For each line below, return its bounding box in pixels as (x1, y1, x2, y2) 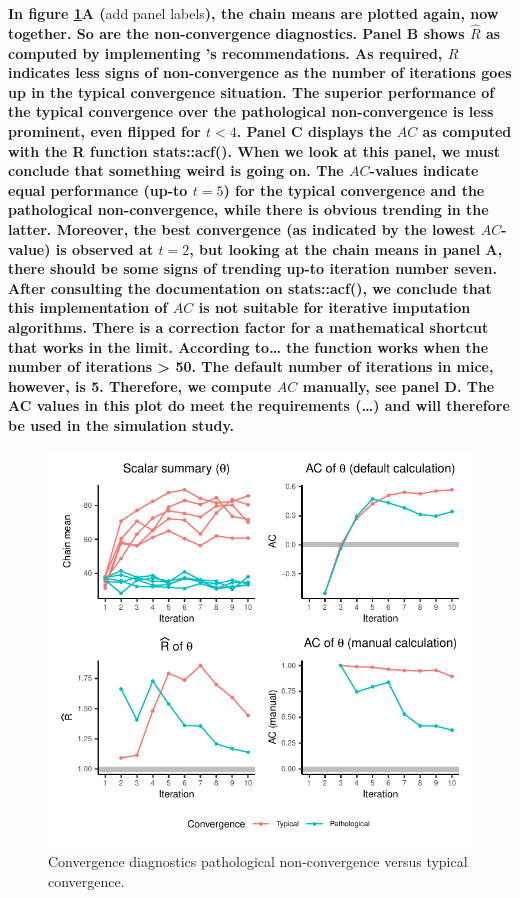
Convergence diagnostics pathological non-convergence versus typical (48, 851, 468, 872)
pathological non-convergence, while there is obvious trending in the (8, 199, 489, 220)
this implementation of (8, 297, 168, 318)
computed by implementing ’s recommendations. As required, (8, 42, 443, 63)
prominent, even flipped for (8, 121, 201, 141)
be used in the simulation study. (8, 414, 235, 435)
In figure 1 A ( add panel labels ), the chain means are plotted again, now (8, 3, 499, 23)
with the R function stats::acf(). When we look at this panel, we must (8, 140, 501, 161)
